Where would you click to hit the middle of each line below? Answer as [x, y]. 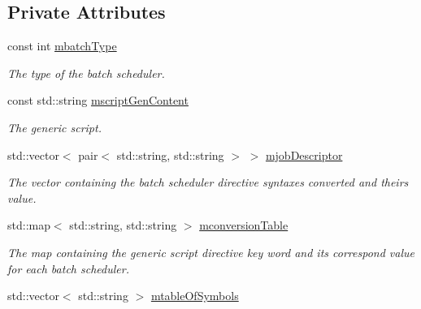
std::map [29, 225]
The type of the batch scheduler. [86, 73]
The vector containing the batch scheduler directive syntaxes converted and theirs [208, 182]
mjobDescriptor [304, 154]
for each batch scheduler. [68, 268]
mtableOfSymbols [195, 296]
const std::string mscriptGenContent [98, 100]
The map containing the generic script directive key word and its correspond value [211, 252]
